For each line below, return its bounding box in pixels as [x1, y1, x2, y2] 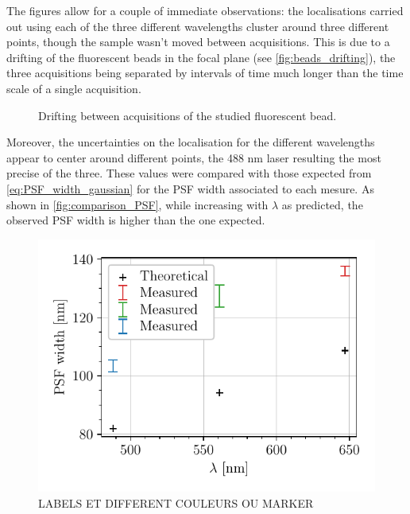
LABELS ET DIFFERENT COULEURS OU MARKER [38, 494, 314, 511]
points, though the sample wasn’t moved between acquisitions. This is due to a [6, 33, 390, 50]
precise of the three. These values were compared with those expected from [6, 165, 372, 181]
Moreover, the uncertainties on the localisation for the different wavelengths [6, 134, 375, 150]
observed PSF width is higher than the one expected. [6, 212, 265, 228]
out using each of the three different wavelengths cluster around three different [6, 18, 389, 34]
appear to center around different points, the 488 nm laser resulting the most [6, 149, 381, 165]
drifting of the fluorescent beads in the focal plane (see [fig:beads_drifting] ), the [6, 49, 396, 65]
